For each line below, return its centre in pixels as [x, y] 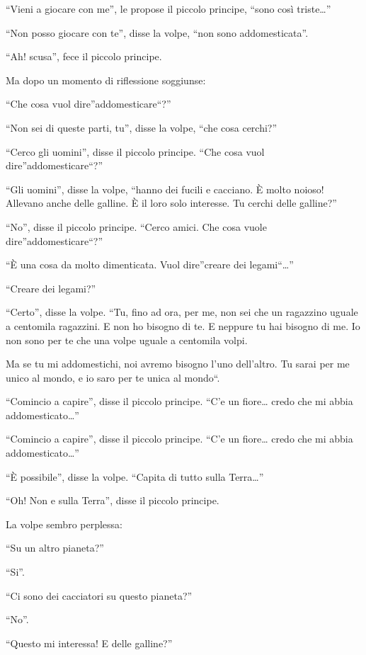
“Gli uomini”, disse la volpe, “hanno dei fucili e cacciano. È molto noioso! [165, 189]
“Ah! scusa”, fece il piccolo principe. [84, 56]
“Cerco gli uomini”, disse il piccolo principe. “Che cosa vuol [135, 151]
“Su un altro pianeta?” [55, 548]
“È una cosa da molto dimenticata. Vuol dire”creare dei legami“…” [150, 264]
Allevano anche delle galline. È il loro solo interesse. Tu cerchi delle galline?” [171, 203]
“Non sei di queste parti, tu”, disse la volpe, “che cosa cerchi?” [142, 127]
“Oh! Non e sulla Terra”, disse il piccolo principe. [113, 500]
